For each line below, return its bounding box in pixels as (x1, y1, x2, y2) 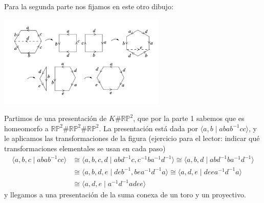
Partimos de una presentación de (4, 113, 107, 124)
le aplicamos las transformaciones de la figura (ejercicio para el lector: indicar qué (4, 133, 260, 144)
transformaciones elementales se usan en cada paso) (4, 143, 166, 154)
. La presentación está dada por (99, 123, 198, 133)
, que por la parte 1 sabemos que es (133, 113, 245, 124)
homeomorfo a (4, 123, 49, 133)
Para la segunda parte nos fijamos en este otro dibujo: (4, 1, 173, 11)
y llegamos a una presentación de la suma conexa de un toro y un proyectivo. (4, 189, 246, 200)
